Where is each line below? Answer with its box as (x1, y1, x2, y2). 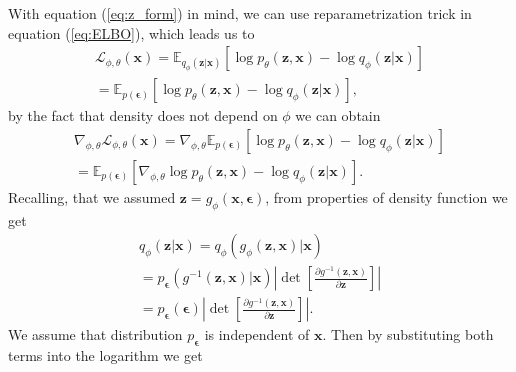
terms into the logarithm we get (8, 345, 203, 366)
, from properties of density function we (265, 186, 508, 207)
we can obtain (295, 105, 381, 126)
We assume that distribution (8, 324, 183, 345)
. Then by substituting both (322, 324, 494, 345)
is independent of (204, 324, 310, 345)
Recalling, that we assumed (8, 186, 176, 207)
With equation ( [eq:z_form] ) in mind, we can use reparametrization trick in (8, 3, 472, 23)
